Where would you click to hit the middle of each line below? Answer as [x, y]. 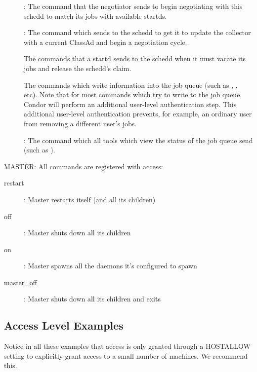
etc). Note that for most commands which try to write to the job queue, [133, 94]
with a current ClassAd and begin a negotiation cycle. [106, 42]
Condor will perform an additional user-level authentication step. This [130, 104]
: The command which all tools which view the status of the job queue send [138, 140]
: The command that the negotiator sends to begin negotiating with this [133, 6]
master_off [21, 282]
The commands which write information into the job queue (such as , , [131, 85]
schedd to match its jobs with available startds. [95, 16]
